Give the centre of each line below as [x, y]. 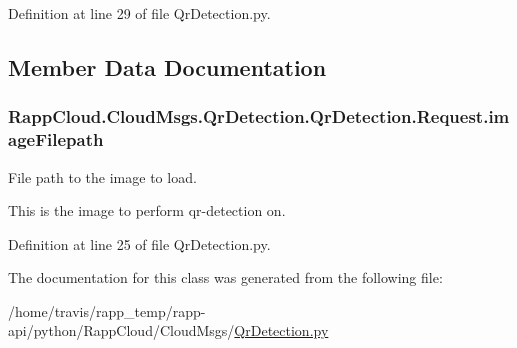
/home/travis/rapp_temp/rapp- [107, 310]
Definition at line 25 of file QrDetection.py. [139, 243]
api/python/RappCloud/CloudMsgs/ [121, 330]
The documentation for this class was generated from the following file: [225, 277]
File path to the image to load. [102, 176]
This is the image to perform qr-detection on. [147, 210]
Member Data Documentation [167, 66]
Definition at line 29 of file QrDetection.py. [139, 13]
